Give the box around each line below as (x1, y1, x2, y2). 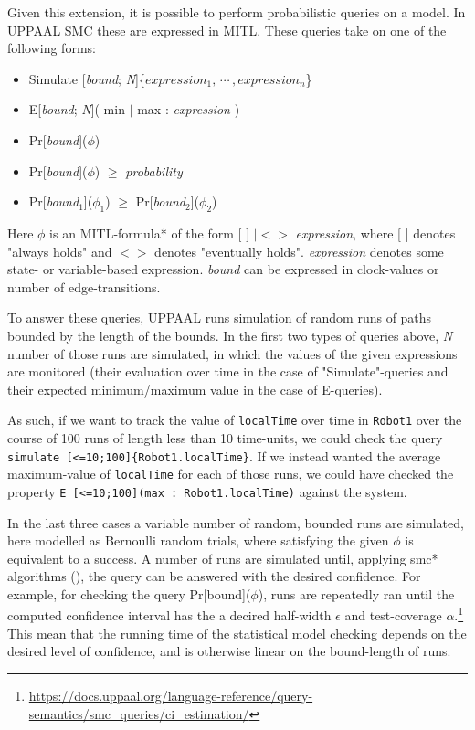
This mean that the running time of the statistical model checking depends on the (7, 623, 467, 642)
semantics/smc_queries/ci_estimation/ (28, 704, 249, 723)
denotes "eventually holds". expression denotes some (154, 241, 444, 260)
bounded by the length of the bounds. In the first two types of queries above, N (7, 325, 453, 344)
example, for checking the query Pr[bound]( (7, 584, 251, 603)
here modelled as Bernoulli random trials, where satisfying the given (7, 531, 389, 550)
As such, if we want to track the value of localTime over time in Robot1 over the (7, 410, 462, 429)
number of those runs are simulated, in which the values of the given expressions (7, 344, 458, 363)
